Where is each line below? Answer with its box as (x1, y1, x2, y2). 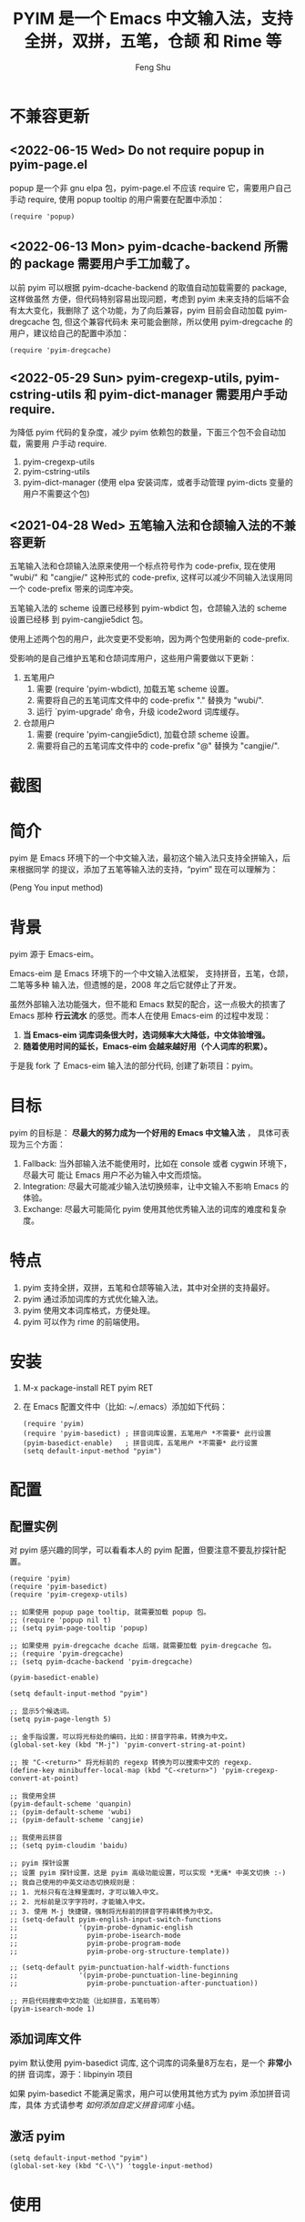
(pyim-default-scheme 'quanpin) (9, 1799, 132, 1809)
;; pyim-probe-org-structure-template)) (9, 1947, 230, 1956)
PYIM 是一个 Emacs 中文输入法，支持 (13, 8, 293, 29)
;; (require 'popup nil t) (9, 1616, 112, 1626)
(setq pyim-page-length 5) (9, 1715, 112, 1724)
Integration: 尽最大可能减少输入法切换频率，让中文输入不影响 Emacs (22, 1181, 280, 1192)
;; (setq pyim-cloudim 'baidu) (9, 1841, 128, 1850)
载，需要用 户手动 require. (9, 438, 107, 449)
